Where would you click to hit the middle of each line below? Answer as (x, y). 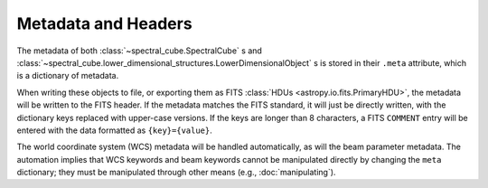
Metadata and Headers (105, 23)
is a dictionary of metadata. (68, 76)
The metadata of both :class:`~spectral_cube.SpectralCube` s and (139, 51)
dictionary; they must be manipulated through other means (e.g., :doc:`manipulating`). (176, 173)
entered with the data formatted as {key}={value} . (114, 130)
